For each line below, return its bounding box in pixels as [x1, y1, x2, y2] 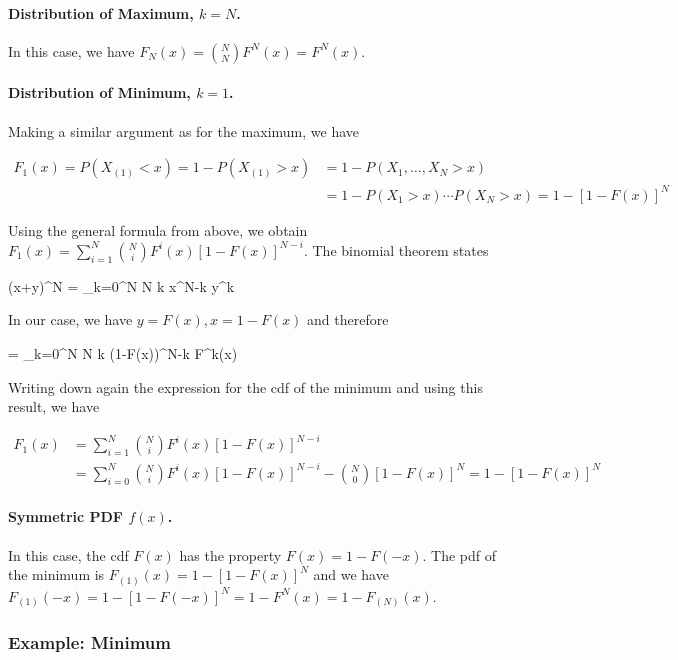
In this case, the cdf [8, 544, 129, 565]
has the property [179, 544, 282, 565]
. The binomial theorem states [303, 239, 489, 260]
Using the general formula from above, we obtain [8, 219, 308, 240]
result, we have [8, 396, 100, 417]
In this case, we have [8, 40, 135, 61]
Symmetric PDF [8, 506, 124, 527]
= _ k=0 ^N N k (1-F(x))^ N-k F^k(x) [8, 343, 238, 364]
